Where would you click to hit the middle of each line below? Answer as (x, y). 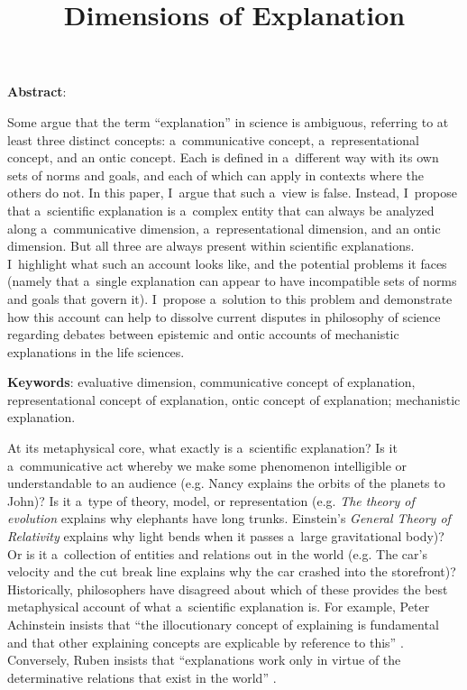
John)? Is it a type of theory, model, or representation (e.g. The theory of (211, 500)
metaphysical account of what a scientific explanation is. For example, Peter (219, 607)
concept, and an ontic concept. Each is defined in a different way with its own (223, 157)
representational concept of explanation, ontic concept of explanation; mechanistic (234, 399)
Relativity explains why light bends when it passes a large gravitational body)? (226, 536)
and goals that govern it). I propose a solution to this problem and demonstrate (230, 298)
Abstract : (37, 92)
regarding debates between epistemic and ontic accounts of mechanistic (203, 334)
